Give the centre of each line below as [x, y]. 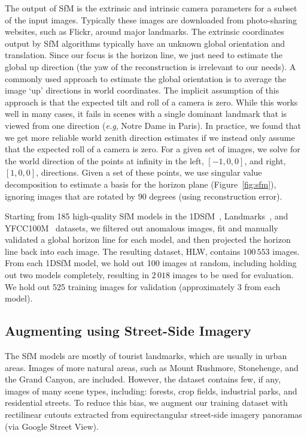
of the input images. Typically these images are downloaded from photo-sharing [151, 19]
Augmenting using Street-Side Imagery [128, 331]
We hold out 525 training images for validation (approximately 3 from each [143, 286]
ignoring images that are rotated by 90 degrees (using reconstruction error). [144, 196]
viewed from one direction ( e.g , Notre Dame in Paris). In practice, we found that [153, 125]
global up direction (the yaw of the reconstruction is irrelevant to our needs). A [151, 66]
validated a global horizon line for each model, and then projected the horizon [148, 239]
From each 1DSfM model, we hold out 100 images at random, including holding [151, 263]
